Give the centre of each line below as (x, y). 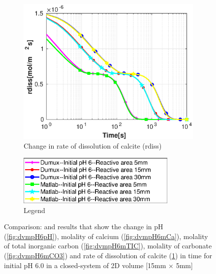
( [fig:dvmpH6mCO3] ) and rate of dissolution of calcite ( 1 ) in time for (108, 255)
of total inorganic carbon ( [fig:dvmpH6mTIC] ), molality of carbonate (108, 246)
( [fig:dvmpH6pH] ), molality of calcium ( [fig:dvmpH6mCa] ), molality (106, 236)
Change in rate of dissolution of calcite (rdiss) (93, 146)
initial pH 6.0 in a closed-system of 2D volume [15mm (85, 265)
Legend (34, 210)
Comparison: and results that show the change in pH (84, 227)
